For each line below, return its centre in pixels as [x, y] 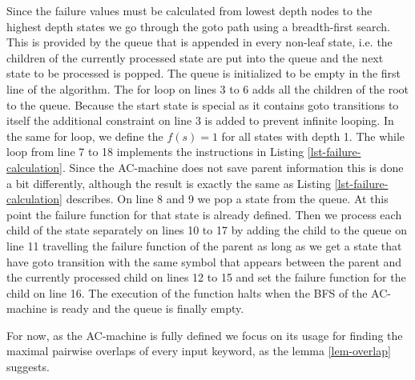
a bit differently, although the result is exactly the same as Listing [169, 183]
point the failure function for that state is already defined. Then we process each [204, 214]
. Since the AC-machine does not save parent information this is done [233, 167]
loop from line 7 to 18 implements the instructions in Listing [155, 152]
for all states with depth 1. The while [313, 136]
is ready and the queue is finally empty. [147, 308]
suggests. [28, 367]
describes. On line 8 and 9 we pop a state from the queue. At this [227, 199]
